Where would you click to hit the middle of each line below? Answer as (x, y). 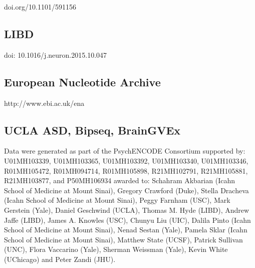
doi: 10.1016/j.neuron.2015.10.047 (56, 54)
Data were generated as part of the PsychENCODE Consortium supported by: (125, 151)
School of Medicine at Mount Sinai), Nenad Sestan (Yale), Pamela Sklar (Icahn (126, 230)
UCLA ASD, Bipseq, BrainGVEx (92, 130)
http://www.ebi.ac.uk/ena (44, 103)
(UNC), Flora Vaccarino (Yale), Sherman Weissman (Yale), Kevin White (116, 249)
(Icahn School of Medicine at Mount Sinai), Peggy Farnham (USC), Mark (117, 200)
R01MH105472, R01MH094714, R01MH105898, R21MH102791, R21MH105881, (126, 170)
